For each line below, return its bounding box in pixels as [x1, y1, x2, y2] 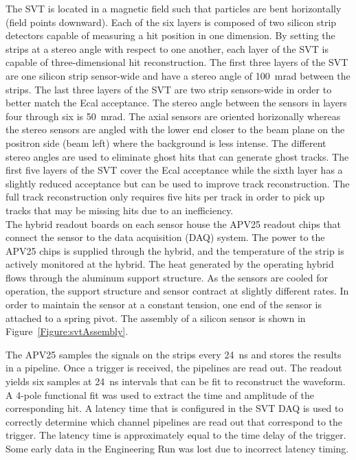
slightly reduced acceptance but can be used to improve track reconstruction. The [5, 176, 350, 190]
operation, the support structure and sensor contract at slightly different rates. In [5, 284, 349, 298]
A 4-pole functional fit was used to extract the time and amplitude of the [5, 387, 314, 402]
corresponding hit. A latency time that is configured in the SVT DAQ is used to [5, 401, 344, 415]
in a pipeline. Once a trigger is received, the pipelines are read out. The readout [5, 360, 342, 375]
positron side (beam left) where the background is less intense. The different [5, 135, 326, 150]
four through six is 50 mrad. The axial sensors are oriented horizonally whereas [5, 108, 341, 123]
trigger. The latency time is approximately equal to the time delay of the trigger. [5, 428, 346, 442]
